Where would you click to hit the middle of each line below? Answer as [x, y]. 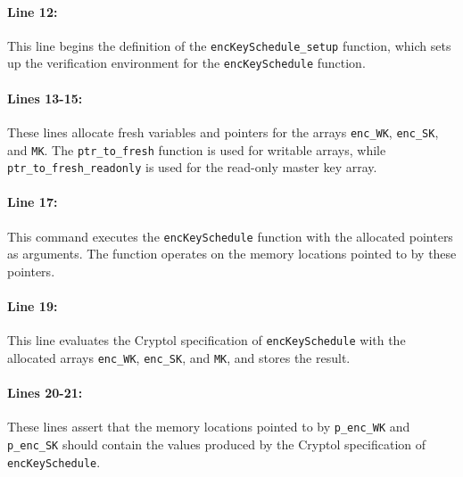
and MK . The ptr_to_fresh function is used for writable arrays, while [197, 149]
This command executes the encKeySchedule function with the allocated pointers [230, 236]
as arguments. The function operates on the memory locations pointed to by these [232, 254]
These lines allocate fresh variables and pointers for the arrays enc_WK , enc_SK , [223, 132]
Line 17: [33, 202]
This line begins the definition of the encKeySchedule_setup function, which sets [229, 45]
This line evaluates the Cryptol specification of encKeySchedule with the [207, 340]
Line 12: [33, 11]
